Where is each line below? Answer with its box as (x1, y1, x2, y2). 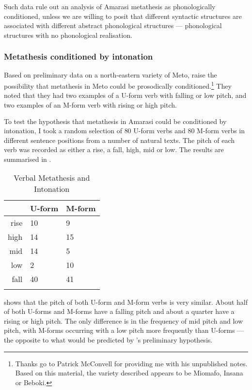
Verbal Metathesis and (14, 172, 90, 183)
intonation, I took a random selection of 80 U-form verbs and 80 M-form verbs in (4, 125, 245, 136)
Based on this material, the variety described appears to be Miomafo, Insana (15, 368, 243, 378)
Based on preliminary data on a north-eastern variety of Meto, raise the (4, 69, 217, 79)
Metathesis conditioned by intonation (4, 50, 153, 62)
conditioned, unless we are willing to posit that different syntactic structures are (4, 11, 242, 21)
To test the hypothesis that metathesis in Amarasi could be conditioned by (4, 116, 227, 126)
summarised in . (4, 154, 51, 164)
